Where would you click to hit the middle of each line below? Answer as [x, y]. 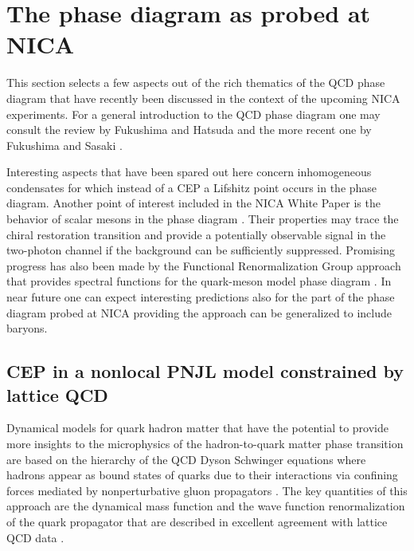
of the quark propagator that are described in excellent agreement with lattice [197, 521]
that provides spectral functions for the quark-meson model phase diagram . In [199, 281]
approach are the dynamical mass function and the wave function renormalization [206, 506]
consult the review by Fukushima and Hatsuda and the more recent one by [189, 130]
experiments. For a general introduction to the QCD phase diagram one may [193, 114]
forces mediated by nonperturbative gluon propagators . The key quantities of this [207, 490]
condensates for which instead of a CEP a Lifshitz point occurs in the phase [192, 187]
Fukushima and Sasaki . [64, 145]
